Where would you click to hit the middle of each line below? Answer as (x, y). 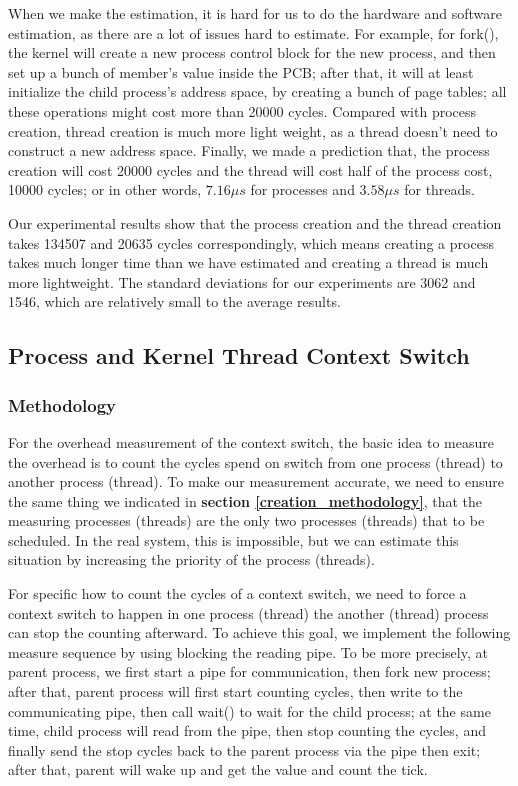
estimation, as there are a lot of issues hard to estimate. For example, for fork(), (253, 32)
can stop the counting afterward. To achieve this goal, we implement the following (259, 632)
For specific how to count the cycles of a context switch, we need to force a (237, 593)
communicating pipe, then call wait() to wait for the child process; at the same (249, 710)
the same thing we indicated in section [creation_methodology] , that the (245, 500)
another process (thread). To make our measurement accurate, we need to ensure (256, 481)
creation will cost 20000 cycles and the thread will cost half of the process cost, (250, 169)
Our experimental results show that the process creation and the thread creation (255, 222)
